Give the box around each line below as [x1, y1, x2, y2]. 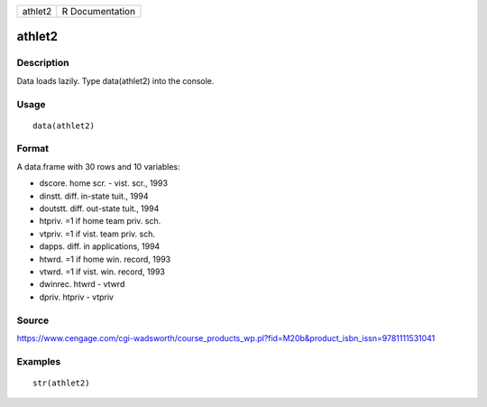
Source [16, 314, 50, 327]
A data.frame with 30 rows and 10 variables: [16, 161, 180, 171]
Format [16, 143, 50, 155]
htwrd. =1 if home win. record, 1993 [39, 254, 171, 264]
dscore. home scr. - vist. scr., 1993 [39, 178, 169, 189]
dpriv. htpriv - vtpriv [39, 291, 115, 302]
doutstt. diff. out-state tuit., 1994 [39, 203, 160, 214]
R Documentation [61, 5, 135, 17]
